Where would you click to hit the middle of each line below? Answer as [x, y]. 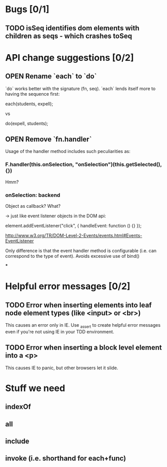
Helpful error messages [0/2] [68, 286]
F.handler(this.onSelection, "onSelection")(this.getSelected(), [83, 165]
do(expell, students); [27, 123]
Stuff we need [35, 388]
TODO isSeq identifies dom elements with [72, 28]
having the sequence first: [32, 94]
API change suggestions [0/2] [70, 57]
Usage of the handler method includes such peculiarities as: [68, 151]
